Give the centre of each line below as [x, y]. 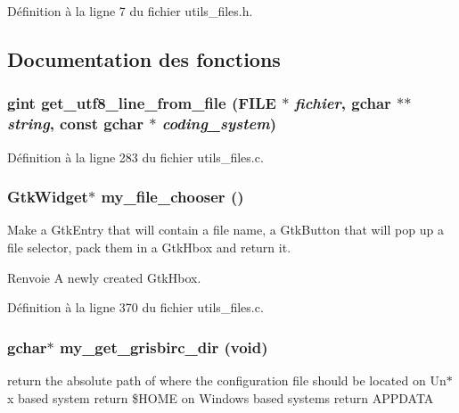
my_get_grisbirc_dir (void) [164, 347]
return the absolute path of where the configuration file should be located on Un [227, 380]
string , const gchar [75, 124]
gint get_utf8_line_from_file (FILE [142, 103]
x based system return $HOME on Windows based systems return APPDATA [221, 397]
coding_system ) [219, 124]
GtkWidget [48, 197]
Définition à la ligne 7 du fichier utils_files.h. [130, 11]
